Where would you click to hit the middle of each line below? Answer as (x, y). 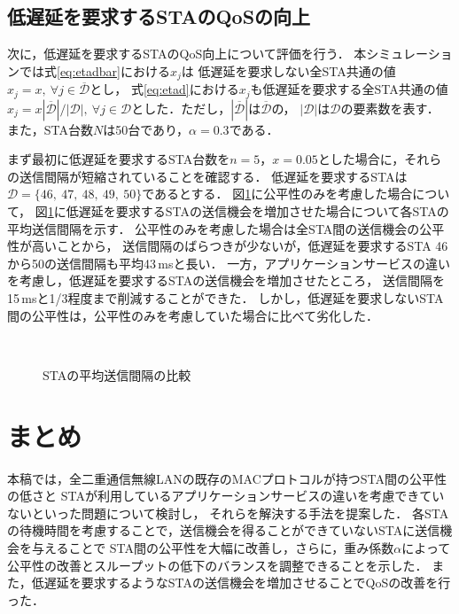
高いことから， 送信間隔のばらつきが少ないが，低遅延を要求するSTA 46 (240, 246)
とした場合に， (361, 159)
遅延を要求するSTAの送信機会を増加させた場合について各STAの (264, 211)
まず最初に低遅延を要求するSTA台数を (119, 159)
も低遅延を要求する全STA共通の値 (349, 89)
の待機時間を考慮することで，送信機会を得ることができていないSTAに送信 (224, 530)
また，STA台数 (50, 129)
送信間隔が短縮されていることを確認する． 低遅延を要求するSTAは (213, 176)
